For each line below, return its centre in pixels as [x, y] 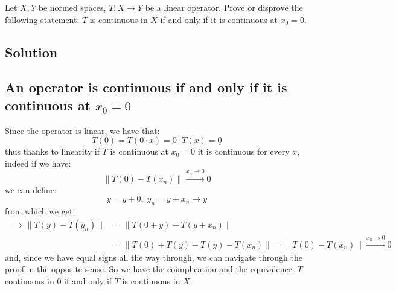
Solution [31, 52]
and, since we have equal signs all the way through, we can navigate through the [154, 257]
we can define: [31, 189]
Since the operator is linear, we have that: [82, 130]
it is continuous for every [244, 151]
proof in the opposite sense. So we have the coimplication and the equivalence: [150, 269]
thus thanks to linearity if [52, 151]
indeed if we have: [38, 163]
